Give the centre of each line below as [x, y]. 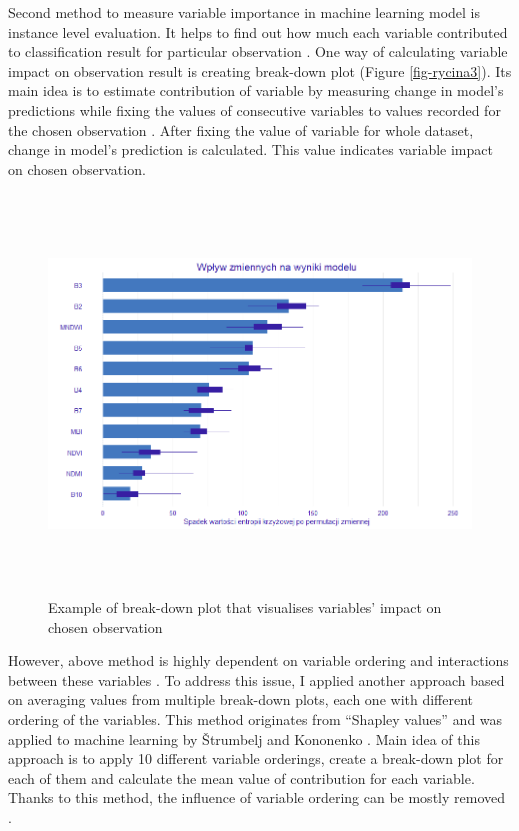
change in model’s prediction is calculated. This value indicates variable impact [250, 149]
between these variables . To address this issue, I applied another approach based [256, 679]
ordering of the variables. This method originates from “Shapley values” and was [255, 718]
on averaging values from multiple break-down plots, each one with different [241, 699]
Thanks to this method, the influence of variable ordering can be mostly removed [256, 797]
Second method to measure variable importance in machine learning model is [244, 12]
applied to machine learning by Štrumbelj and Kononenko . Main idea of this [244, 738]
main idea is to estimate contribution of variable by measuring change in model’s [256, 90]
